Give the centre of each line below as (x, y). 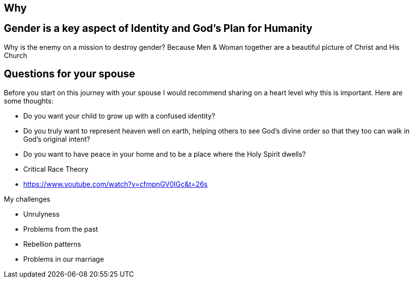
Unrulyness (41, 214)
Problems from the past (61, 229)
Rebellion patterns (52, 244)
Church (16, 55)
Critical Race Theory (56, 169)
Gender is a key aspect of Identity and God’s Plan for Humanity (158, 29)
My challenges (27, 199)
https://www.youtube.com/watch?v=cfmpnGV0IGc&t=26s (115, 184)
